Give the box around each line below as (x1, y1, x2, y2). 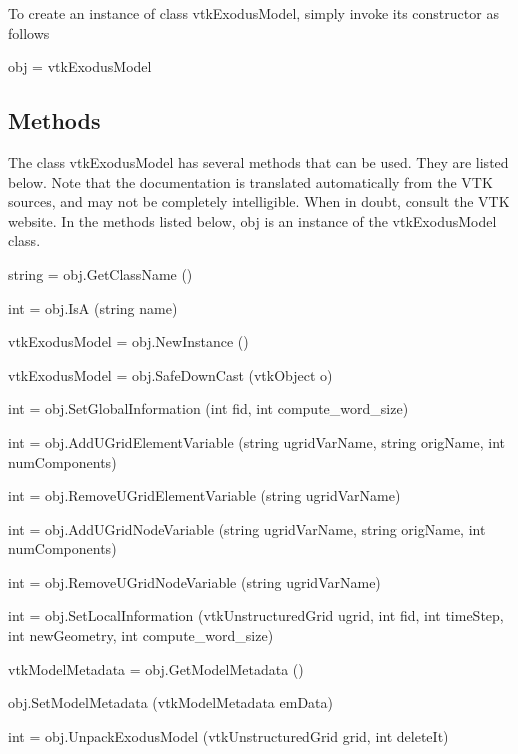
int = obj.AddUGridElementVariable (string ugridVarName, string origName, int (8, 431, 506, 452)
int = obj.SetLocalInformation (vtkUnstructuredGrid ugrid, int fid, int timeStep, (8, 605, 504, 626)
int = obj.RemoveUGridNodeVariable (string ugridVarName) (8, 571, 381, 592)
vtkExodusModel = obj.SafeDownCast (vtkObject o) (8, 364, 333, 385)
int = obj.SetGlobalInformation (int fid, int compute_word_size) (8, 398, 409, 419)
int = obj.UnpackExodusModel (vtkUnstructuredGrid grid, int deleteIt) (8, 725, 449, 746)
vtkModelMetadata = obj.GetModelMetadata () (8, 658, 304, 679)
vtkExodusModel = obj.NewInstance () (8, 331, 249, 352)
